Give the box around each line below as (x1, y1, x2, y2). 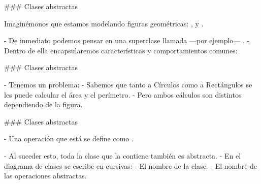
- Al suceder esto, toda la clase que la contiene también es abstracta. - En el (4, 150, 241, 161)
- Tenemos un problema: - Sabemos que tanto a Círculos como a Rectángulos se (4, 79, 252, 89)
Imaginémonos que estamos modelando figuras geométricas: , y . (4, 18, 204, 28)
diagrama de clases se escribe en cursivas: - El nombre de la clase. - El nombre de (4, 160, 257, 171)
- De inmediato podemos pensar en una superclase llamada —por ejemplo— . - (4, 35, 250, 46)
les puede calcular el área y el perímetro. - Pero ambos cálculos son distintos (4, 89, 242, 100)
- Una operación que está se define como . (4, 133, 134, 144)
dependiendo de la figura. (4, 99, 83, 110)
